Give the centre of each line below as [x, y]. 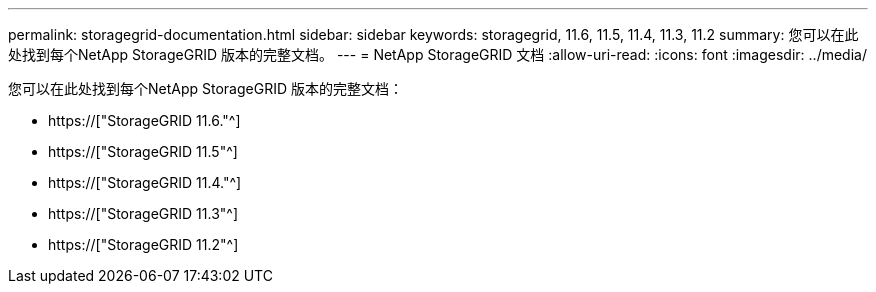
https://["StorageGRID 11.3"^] [143, 213]
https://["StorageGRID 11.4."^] [145, 182]
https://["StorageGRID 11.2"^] [143, 244]
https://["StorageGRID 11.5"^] [143, 151]
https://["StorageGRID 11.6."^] [144, 120]
